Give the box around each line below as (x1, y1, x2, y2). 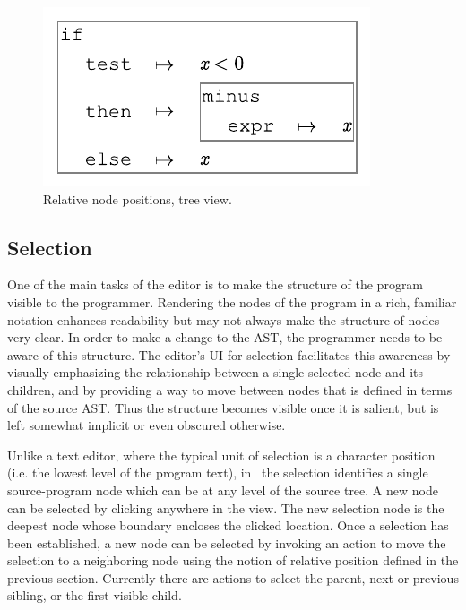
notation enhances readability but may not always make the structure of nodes (7, 310, 440, 329)
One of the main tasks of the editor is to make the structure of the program (7, 275, 424, 294)
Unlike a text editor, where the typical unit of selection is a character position (7, 445, 436, 464)
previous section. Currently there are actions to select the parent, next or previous (7, 568, 459, 587)
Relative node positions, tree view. (43, 189, 232, 208)
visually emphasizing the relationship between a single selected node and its (7, 363, 424, 382)
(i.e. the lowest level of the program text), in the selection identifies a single (7, 463, 428, 482)
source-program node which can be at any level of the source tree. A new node (7, 480, 438, 499)
